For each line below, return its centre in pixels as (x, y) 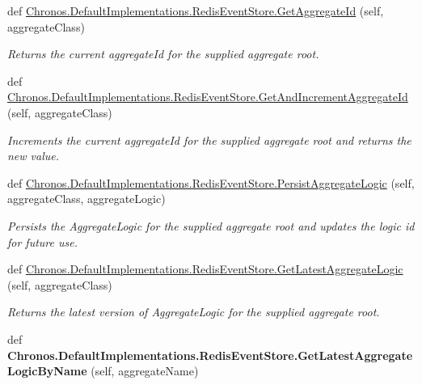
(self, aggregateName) (145, 371)
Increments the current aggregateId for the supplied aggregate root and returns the (209, 140)
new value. (34, 156)
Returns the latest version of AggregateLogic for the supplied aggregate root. (194, 312)
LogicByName (47, 371)
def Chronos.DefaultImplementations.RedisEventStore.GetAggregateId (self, (196, 11)
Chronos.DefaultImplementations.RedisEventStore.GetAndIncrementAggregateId (208, 97)
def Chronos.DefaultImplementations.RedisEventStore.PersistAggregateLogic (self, (211, 182)
